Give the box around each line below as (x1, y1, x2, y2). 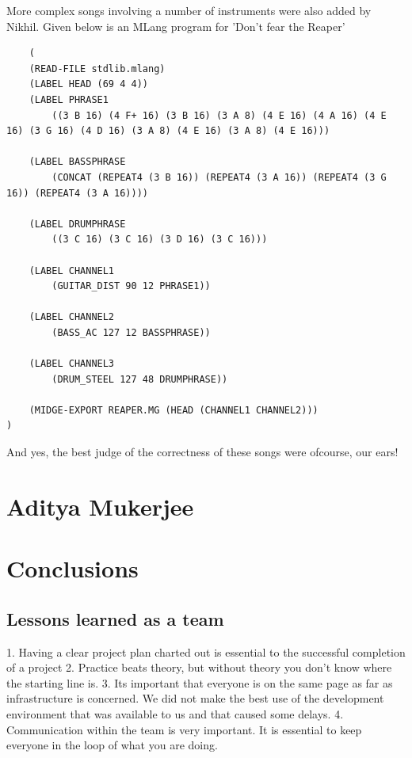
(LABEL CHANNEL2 (29, 311, 115, 323)
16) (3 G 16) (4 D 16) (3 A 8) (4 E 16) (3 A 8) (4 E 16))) (6, 125, 330, 137)
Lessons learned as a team (6, 606, 224, 630)
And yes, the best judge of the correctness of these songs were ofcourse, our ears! (6, 444, 399, 460)
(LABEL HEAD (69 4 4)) (29, 78, 148, 90)
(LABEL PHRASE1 (29, 93, 109, 105)
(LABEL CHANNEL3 (29, 358, 115, 370)
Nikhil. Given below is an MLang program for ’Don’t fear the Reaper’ (6, 17, 345, 34)
